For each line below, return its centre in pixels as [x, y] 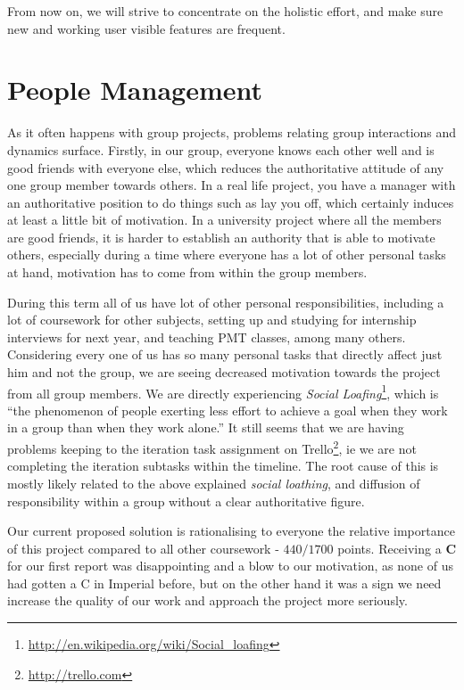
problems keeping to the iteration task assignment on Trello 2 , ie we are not [212, 447]
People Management [135, 90]
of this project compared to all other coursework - [143, 548]
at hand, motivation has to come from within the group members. [187, 272]
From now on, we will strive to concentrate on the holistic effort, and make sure [225, 11]
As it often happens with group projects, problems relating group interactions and [232, 132]
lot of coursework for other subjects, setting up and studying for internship [212, 320]
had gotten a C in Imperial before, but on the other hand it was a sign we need [224, 583]
